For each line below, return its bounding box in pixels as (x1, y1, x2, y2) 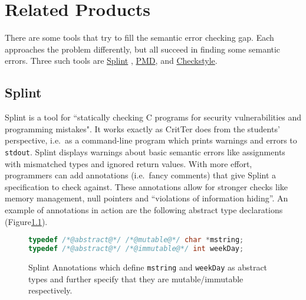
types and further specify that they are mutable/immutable (28, 272, 244, 285)
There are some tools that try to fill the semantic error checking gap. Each (5, 31, 274, 44)
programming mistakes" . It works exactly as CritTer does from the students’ (5, 122, 280, 135)
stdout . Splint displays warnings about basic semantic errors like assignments (5, 145, 285, 158)
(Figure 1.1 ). (5, 215, 48, 227)
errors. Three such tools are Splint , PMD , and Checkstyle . (5, 54, 218, 67)
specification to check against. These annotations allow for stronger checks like (5, 180, 288, 193)
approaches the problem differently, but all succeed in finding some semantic (5, 43, 281, 55)
